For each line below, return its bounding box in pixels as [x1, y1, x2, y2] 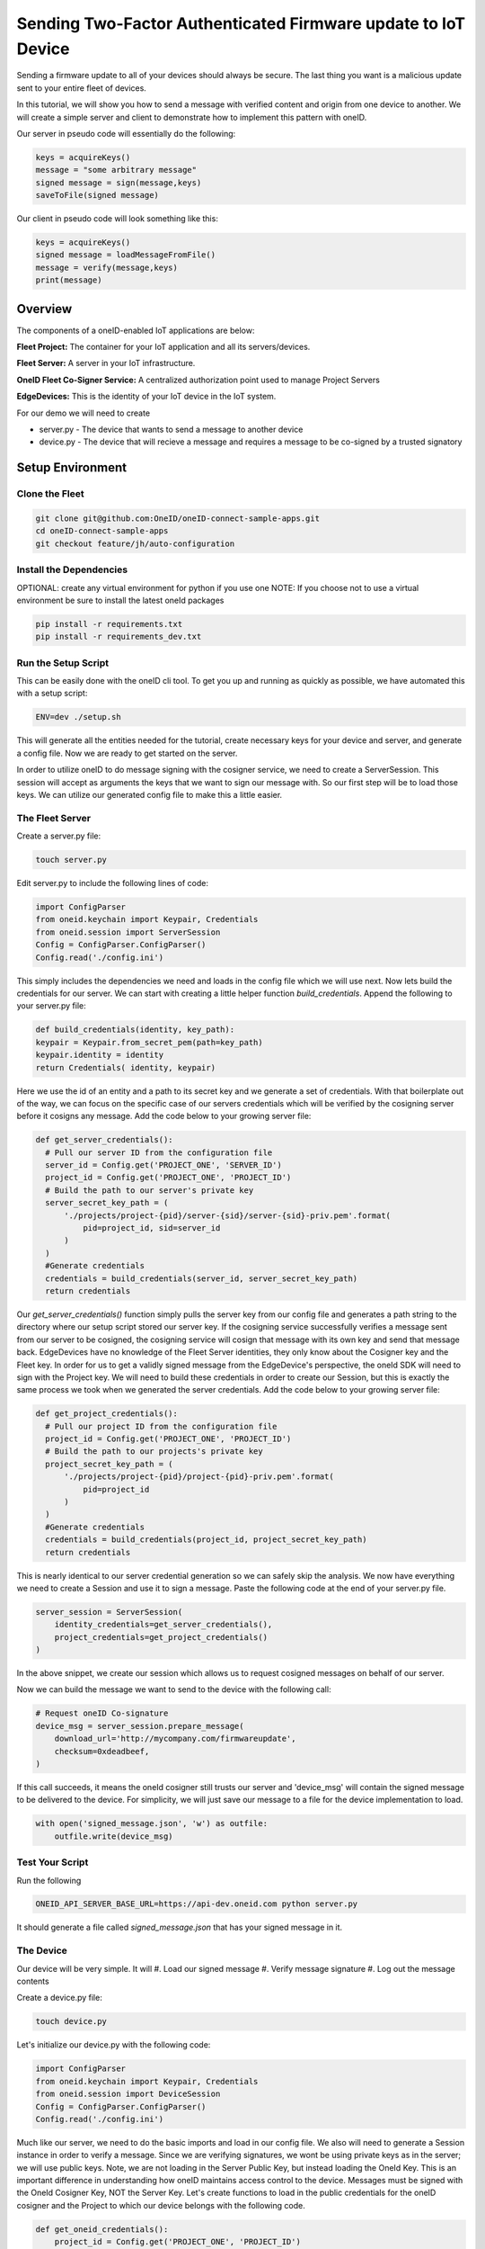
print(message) [35, 275, 102, 285]
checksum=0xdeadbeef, [54, 1746, 150, 1756]
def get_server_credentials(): [35, 1134, 174, 1145]
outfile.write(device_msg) [54, 1831, 174, 1841]
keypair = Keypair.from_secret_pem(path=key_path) [35, 1037, 264, 1047]
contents [16, 1976, 49, 1986]
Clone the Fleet [16, 488, 84, 500]
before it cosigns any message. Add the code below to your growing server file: [16, 1111, 312, 1122]
